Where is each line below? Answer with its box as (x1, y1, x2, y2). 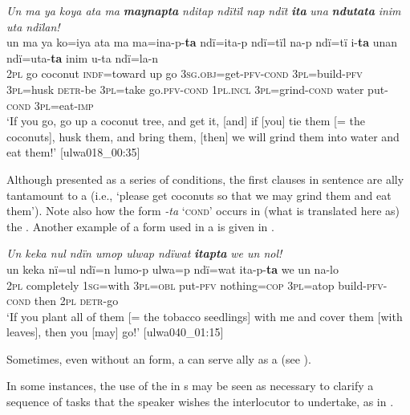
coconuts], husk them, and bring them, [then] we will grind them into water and (6, 128, 400, 144)
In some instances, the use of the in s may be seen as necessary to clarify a (6, 377, 374, 394)
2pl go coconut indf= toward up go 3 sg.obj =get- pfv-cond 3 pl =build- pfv (6, 65, 363, 82)
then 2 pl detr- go (34, 292, 119, 309)
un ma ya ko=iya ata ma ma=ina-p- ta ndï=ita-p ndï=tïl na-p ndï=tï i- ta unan (6, 34, 398, 51)
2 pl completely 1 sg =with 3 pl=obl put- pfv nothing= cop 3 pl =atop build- (6, 276, 367, 293)
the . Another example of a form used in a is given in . (6, 218, 274, 234)
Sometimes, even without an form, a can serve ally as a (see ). (6, 350, 311, 367)
